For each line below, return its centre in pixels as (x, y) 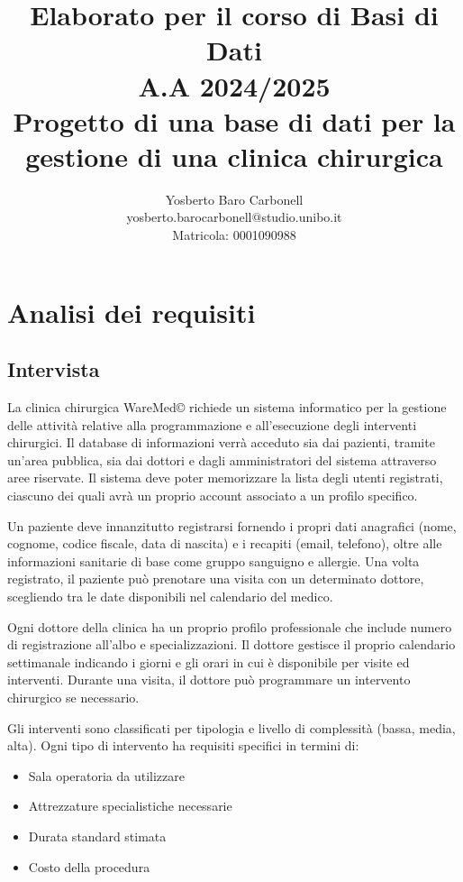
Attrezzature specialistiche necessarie (130, 806)
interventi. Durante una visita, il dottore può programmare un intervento (209, 680)
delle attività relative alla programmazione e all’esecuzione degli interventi (212, 424)
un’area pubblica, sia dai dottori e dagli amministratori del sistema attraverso (222, 459)
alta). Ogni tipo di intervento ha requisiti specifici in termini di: (183, 745)
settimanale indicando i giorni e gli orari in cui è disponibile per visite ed (209, 661)
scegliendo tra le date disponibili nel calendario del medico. (170, 596)
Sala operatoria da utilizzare (106, 775)
